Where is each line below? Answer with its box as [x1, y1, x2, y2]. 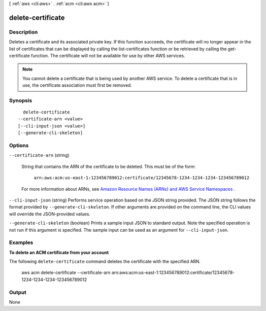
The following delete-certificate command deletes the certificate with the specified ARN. [9, 259, 200, 265]
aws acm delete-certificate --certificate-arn [21, 270, 111, 276]
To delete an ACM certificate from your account [9, 249, 109, 255]
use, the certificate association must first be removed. [22, 82, 133, 88]
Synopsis [9, 97, 32, 104]
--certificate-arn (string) [9, 152, 70, 158]
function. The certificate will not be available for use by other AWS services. [31, 52, 185, 59]
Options [9, 142, 29, 149]
